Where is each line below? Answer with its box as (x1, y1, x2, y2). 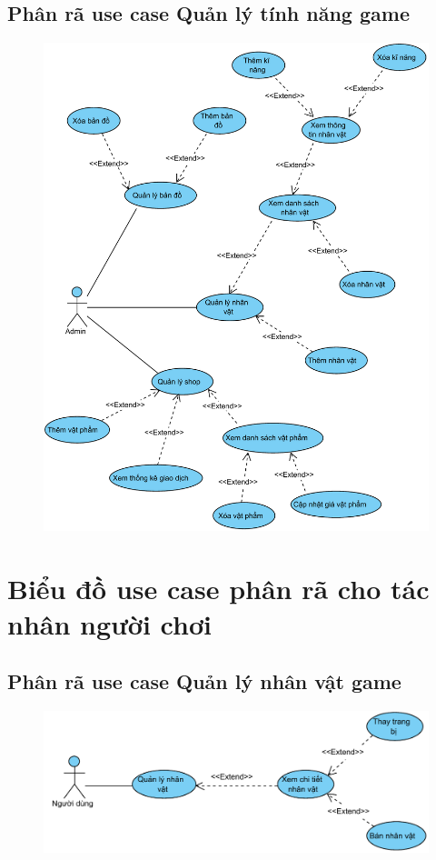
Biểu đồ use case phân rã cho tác (7, 569, 430, 606)
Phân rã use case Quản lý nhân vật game (7, 667, 401, 695)
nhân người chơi (7, 605, 212, 642)
